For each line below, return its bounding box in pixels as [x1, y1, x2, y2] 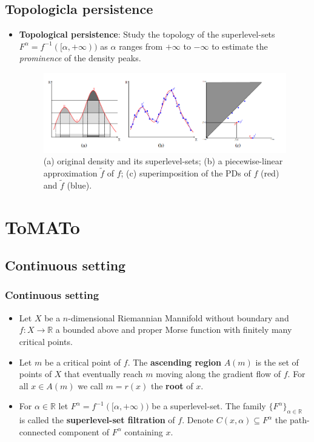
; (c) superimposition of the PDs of [121, 166, 251, 179]
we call [78, 379, 103, 392]
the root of [150, 379, 193, 392]
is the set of [255, 355, 299, 368]
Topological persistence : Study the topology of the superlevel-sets [19, 28, 275, 41]
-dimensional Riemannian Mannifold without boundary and [68, 311, 289, 324]
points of [19, 367, 52, 380]
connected [19, 425, 56, 438]
